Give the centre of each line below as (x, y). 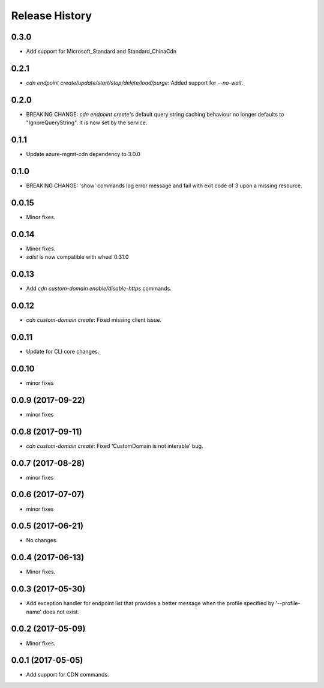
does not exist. (61, 612)
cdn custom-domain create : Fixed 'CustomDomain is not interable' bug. (115, 446)
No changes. (42, 540)
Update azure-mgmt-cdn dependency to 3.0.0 (83, 154)
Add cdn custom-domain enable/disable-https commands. (99, 289)
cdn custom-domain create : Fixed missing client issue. (94, 320)
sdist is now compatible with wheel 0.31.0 (77, 257)
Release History (52, 16)
